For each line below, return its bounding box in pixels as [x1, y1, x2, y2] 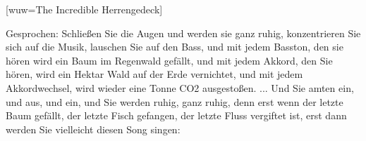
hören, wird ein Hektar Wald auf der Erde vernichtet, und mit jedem [6, 67, 303, 81]
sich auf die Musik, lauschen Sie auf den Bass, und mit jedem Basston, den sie [6, 39, 343, 54]
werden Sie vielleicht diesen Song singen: [6, 121, 181, 136]
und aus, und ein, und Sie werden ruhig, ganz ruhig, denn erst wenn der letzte [6, 94, 343, 109]
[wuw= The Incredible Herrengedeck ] [6, 2, 163, 16]
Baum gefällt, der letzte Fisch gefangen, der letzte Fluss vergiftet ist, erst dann [6, 108, 347, 123]
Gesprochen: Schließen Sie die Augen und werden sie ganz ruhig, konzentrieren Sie [6, 25, 361, 40]
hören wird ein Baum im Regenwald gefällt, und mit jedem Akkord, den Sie [6, 53, 333, 67]
